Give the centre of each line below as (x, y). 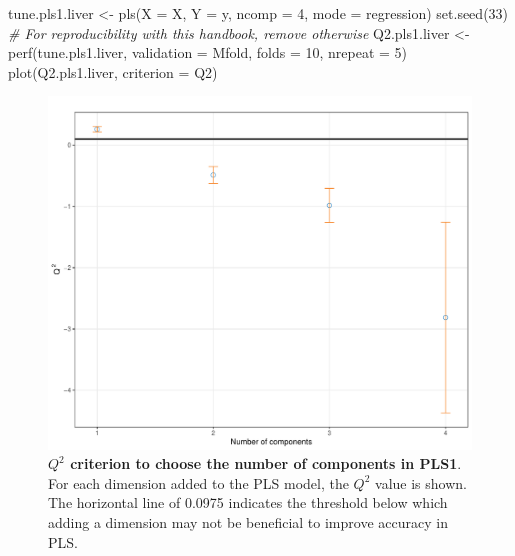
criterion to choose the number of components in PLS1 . (266, 463)
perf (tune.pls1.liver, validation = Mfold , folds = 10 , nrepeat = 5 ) (208, 52)
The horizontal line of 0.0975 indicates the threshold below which (248, 502)
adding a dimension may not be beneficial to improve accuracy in (248, 521)
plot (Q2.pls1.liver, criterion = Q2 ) (113, 71)
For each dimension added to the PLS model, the (198, 482)
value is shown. (421, 482)
